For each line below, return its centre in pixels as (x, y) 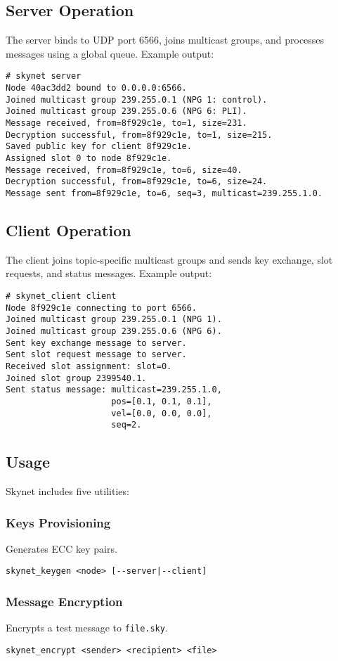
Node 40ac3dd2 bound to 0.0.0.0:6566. (96, 88)
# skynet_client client (61, 296)
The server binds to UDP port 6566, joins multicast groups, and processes (165, 40)
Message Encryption (64, 602)
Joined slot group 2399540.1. (76, 378)
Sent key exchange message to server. (96, 343)
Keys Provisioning (58, 522)
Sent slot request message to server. (96, 355)
